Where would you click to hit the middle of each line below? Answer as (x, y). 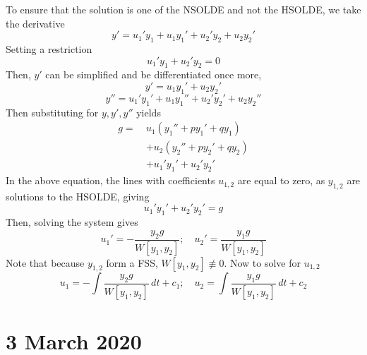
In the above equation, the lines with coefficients (110, 180)
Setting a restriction (49, 48)
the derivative (35, 23)
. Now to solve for (262, 262)
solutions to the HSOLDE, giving (78, 196)
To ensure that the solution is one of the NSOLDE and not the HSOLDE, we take (183, 9)
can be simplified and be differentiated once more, (154, 74)
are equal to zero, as (281, 180)
